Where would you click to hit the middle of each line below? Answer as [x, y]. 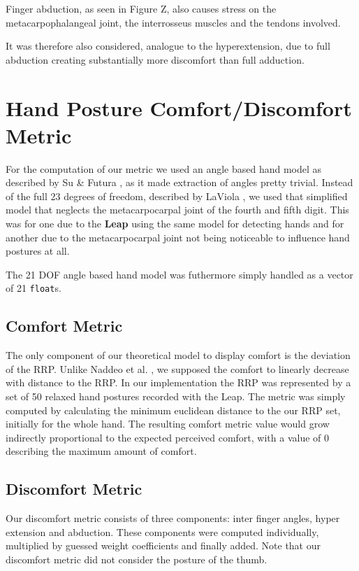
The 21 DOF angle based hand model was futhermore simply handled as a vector [179, 274]
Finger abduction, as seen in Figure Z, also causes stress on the [141, 8]
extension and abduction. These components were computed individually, [162, 531]
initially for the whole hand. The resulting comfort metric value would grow [168, 424]
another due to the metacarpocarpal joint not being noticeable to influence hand [178, 237]
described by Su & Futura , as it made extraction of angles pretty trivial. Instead [179, 182]
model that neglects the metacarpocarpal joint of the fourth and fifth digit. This [177, 210]
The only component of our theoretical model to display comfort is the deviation [178, 355]
